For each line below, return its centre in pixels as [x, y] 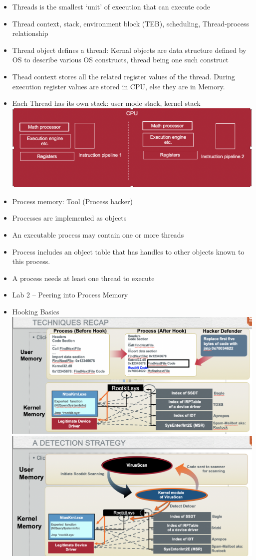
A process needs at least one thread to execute [83, 278]
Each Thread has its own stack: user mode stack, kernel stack [106, 103]
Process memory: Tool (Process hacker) [72, 201]
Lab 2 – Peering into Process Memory [70, 295]
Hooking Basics [36, 311]
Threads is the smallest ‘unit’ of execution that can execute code [111, 6]
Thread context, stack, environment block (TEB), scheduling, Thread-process [130, 23]
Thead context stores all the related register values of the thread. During [124, 76]
